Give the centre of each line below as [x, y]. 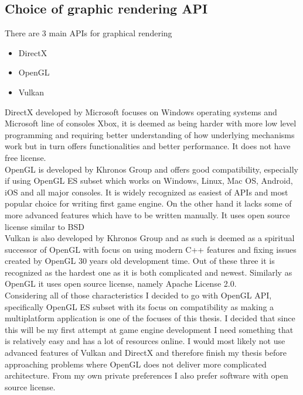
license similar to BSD [45, 226]
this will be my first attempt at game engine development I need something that [149, 329]
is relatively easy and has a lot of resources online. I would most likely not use [145, 341]
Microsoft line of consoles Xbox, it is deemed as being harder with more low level [151, 123]
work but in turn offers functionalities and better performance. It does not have [148, 146]
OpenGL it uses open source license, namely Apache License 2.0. [121, 284]
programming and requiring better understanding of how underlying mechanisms [150, 134]
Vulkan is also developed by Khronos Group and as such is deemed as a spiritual [150, 238]
